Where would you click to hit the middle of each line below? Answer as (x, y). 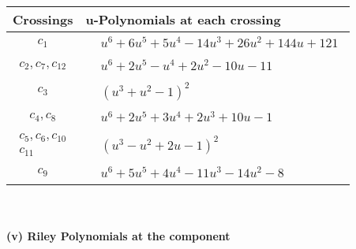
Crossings (43, 19)
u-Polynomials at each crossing (183, 19)
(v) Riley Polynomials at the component (118, 236)
